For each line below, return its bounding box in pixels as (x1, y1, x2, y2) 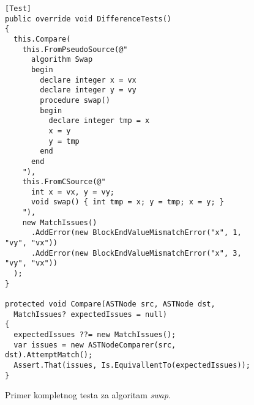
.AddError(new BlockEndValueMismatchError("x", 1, (31, 228, 242, 237)
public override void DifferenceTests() (5, 14, 172, 23)
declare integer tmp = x (48, 116, 150, 125)
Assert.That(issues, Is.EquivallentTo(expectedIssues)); (13, 360, 250, 370)
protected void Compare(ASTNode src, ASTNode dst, (5, 300, 215, 309)
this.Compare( (13, 34, 71, 43)
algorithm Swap (31, 55, 93, 64)
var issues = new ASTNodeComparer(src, (13, 340, 176, 349)
